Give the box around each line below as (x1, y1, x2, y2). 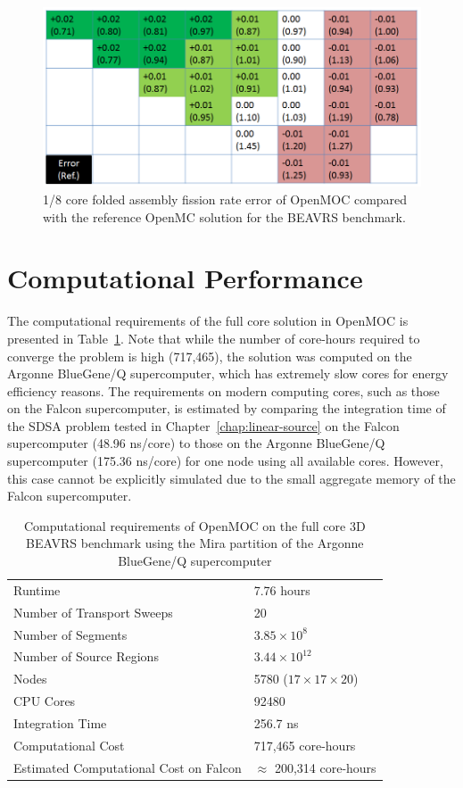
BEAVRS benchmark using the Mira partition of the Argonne (26, 534, 364, 552)
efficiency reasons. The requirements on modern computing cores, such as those (7, 381, 440, 400)
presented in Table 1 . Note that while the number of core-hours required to (7, 328, 420, 347)
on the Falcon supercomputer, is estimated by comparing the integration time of (7, 399, 446, 418)
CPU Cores (13, 692, 76, 710)
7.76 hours (253, 580, 310, 599)
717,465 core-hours (253, 735, 356, 754)
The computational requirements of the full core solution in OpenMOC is (7, 311, 409, 330)
